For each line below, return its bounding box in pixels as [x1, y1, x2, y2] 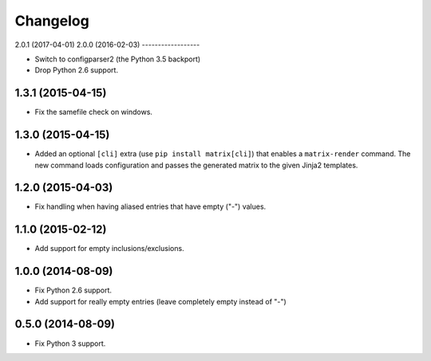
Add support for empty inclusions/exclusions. [34, 244, 184, 253]
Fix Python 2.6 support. [34, 285, 112, 295]
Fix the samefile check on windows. [34, 108, 153, 117]
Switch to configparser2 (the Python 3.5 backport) [34, 54, 201, 64]
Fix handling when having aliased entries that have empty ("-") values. [34, 202, 267, 211]
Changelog [14, 12, 89, 29]
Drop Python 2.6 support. [34, 65, 119, 75]
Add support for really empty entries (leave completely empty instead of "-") [34, 296, 287, 306]
